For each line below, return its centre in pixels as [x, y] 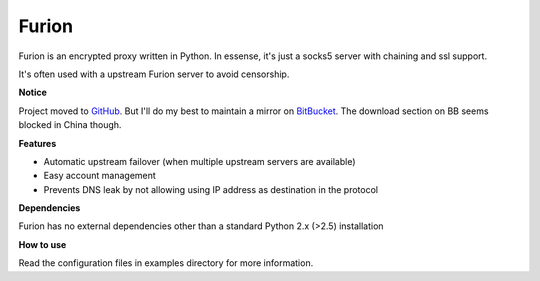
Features [37, 143]
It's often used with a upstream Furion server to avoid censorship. [154, 74]
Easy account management [100, 176]
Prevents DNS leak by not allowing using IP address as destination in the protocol [211, 189]
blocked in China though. [70, 125]
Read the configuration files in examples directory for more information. [166, 263]
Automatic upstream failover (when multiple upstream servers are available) [199, 161]
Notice [32, 92]
